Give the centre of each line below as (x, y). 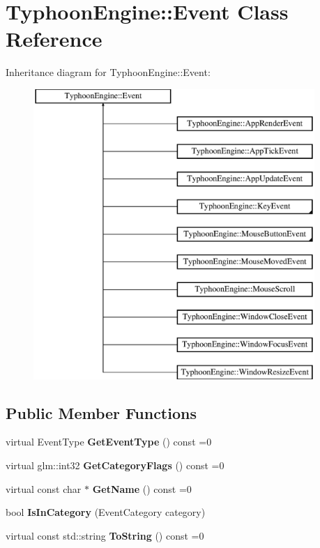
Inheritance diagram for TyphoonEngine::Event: (108, 72)
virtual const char (44, 488)
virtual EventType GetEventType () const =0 (109, 442)
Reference (54, 39)
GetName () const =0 (142, 488)
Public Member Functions (101, 412)
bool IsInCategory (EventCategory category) (106, 512)
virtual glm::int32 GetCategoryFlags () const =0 (115, 465)
